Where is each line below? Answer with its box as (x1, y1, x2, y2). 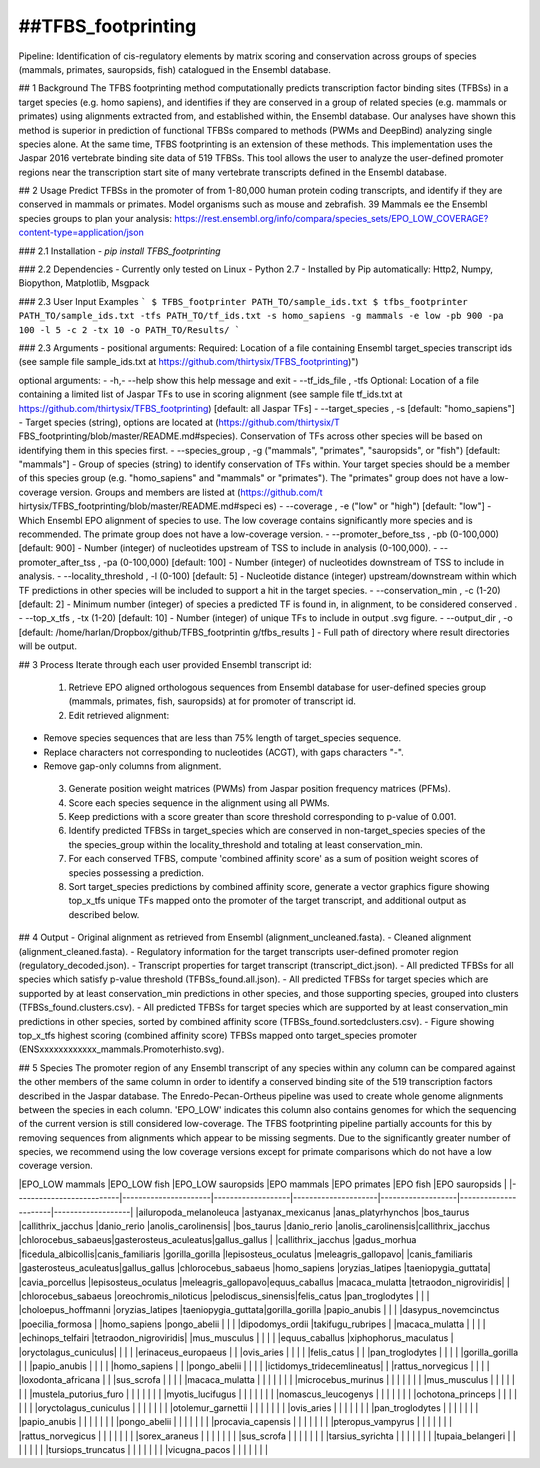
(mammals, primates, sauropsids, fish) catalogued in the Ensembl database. (18, 63, 332, 75)
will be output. (18, 640, 77, 652)
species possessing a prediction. (68, 866, 205, 879)
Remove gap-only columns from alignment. (43, 760, 222, 772)
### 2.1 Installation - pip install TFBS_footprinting (18, 245, 221, 257)
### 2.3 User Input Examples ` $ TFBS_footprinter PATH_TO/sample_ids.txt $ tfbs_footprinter (18, 295, 469, 307)
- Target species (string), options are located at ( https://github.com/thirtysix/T (18, 416, 340, 428)
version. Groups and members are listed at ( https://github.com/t (59, 486, 324, 498)
